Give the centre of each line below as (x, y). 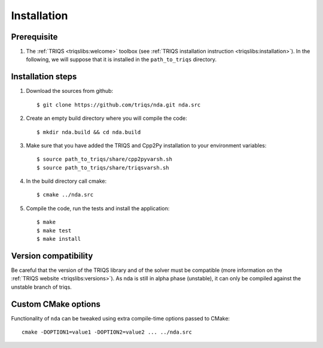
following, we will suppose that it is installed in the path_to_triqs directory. (121, 59)
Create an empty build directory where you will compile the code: (107, 118)
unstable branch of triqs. (41, 287)
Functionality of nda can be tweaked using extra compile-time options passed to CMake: (121, 318)
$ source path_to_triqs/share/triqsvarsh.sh (103, 167)
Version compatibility (52, 255)
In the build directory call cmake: (66, 181)
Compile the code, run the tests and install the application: (98, 208)
